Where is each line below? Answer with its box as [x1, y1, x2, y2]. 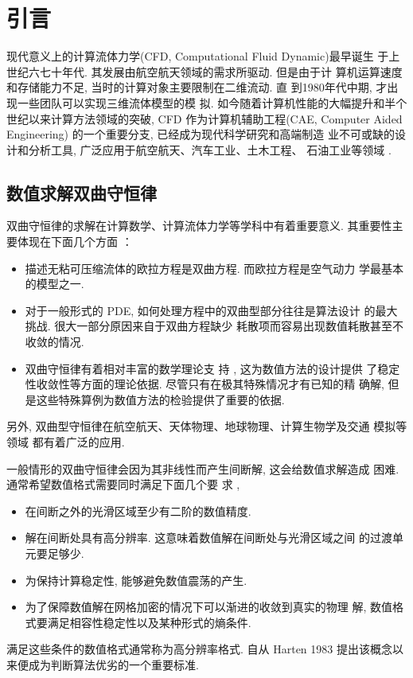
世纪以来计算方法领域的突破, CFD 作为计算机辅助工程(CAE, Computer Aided [6, 110, 403, 127]
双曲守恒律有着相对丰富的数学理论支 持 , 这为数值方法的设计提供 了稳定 [25, 360, 400, 376]
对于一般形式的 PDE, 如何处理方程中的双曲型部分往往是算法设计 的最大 [25, 302, 398, 318]
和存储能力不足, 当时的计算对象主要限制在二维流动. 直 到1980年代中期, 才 [6, 79, 388, 95]
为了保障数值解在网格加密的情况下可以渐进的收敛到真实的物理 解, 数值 [25, 598, 393, 615]
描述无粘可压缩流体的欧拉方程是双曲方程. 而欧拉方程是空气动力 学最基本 [25, 259, 404, 276]
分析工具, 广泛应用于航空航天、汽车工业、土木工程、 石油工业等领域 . [28, 141, 392, 158]
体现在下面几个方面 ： [17, 233, 133, 250]
